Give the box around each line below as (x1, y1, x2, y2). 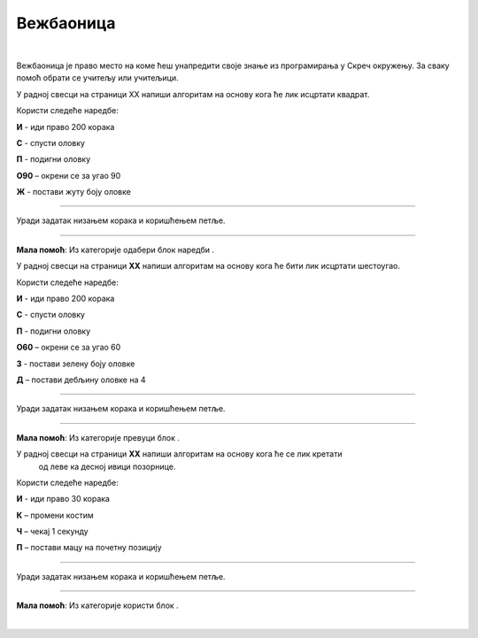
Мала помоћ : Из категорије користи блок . (16, 600, 179, 611)
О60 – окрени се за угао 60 (16, 342, 121, 353)
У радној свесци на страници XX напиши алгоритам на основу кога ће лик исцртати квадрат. (16, 88, 370, 99)
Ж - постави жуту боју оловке (16, 187, 132, 197)
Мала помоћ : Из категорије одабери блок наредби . (16, 244, 215, 255)
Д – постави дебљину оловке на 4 (16, 374, 146, 385)
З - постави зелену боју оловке (16, 358, 135, 369)
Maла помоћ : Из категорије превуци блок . (16, 432, 181, 442)
